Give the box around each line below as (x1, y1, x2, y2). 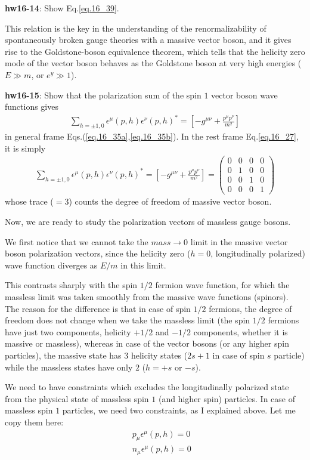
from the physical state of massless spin (5, 392, 149, 405)
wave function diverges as (5, 258, 98, 271)
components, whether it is (193, 325, 288, 338)
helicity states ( (131, 349, 188, 362)
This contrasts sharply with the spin (5, 279, 138, 291)
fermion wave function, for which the (155, 279, 290, 291)
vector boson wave (211, 88, 278, 101)
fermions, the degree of (209, 302, 292, 314)
